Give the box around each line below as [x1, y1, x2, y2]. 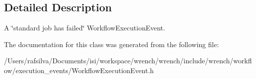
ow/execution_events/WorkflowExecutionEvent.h [4, 65, 154, 75]
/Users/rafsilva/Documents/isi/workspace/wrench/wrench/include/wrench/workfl [4, 55, 252, 66]
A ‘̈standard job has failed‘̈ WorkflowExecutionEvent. [4, 23, 166, 33]
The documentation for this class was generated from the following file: [4, 39, 219, 49]
